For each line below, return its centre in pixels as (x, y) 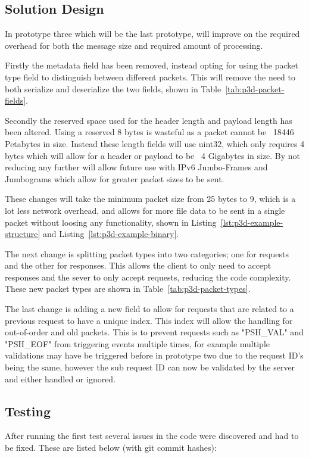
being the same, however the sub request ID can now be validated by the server (150, 367)
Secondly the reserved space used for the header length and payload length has (149, 120)
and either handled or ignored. (60, 378)
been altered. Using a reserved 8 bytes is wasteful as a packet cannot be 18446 (149, 132)
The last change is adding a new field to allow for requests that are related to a (149, 309)
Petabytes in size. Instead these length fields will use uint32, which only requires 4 (155, 143)
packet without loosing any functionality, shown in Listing (111, 222)
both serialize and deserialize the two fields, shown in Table (113, 88)
